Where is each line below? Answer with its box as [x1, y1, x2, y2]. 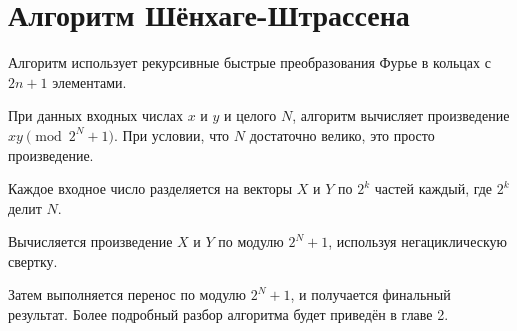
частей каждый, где [374, 178, 493, 199]
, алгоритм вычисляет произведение [292, 105, 510, 126]
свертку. [8, 250, 58, 271]
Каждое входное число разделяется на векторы [8, 178, 293, 199]
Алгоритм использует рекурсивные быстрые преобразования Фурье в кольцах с [8, 52, 491, 73]
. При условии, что [113, 124, 230, 145]
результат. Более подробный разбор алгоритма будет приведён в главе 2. [8, 304, 449, 325]
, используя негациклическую [328, 231, 507, 252]
